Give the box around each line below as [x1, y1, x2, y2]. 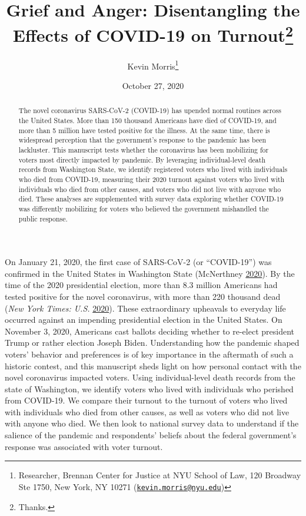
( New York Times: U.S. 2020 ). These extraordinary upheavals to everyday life [5, 302, 286, 314]
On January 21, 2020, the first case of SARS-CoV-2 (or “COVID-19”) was [5, 256, 272, 268]
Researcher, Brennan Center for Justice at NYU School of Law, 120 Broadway [18, 469, 301, 481]
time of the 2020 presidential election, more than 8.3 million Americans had [5, 279, 278, 291]
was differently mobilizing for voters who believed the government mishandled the [18, 203, 269, 213]
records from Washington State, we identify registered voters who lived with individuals [18, 164, 288, 174]
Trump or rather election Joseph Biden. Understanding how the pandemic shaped [5, 336, 300, 349]
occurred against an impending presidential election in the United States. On [5, 313, 282, 326]
